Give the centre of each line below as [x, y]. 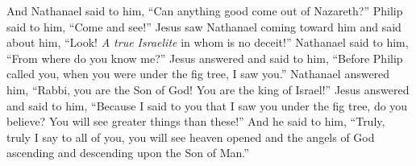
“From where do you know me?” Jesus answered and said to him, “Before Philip [205, 58]
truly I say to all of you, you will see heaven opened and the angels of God [191, 137]
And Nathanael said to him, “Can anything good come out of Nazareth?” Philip [205, 10]
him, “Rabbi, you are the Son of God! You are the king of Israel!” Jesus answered [208, 89]
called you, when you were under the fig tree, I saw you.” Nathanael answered [198, 74]
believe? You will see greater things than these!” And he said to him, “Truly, [196, 121]
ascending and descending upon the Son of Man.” [128, 153]
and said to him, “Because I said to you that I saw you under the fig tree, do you [207, 105]
